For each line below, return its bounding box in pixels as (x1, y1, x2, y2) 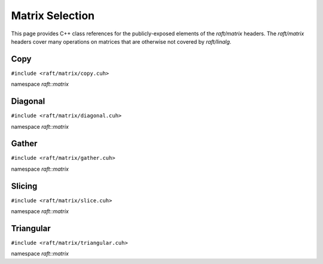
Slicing (11, 181, 38, 191)
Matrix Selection (11, 9, 95, 22)
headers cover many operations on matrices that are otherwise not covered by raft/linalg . (11, 38, 231, 45)
